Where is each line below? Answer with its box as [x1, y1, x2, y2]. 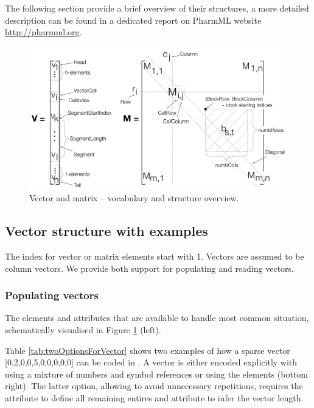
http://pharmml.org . [5, 26, 82, 38]
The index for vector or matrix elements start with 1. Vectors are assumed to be [5, 249, 304, 262]
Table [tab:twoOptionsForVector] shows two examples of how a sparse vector [5, 344, 290, 356]
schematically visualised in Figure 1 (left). [5, 323, 161, 336]
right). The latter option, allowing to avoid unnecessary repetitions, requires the [5, 379, 303, 392]
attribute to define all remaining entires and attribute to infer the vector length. [5, 391, 304, 404]
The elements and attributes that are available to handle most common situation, [5, 311, 309, 324]
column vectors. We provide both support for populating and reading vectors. [5, 261, 294, 274]
